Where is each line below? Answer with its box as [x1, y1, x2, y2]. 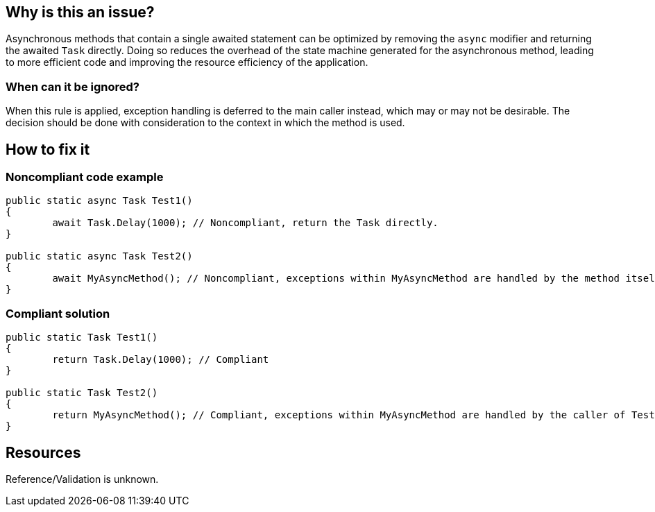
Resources [6, 443, 81, 461]
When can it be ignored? [6, 79, 139, 94]
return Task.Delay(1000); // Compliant [52, 354, 269, 366]
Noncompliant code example [6, 170, 164, 185]
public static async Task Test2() [6, 250, 193, 262]
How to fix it [6, 140, 90, 158]
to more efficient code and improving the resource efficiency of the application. [6, 56, 368, 69]
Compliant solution [6, 306, 110, 321]
